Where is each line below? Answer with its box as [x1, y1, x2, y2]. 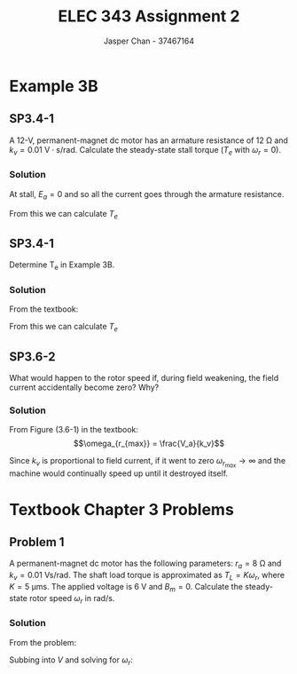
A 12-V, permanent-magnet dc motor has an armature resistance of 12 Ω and [9, 135, 288, 146]
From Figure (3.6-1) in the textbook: [9, 424, 139, 435]
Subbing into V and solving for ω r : [9, 654, 133, 667]
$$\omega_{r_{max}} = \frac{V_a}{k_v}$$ [74, 438, 224, 449]
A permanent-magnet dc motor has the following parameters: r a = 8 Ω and [9, 558, 282, 571]
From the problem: [9, 637, 77, 647]
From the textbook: [9, 304, 79, 314]
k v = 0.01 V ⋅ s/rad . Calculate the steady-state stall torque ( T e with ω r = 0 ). [9, 144, 282, 157]
